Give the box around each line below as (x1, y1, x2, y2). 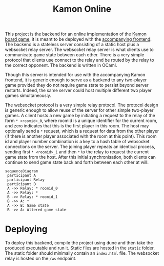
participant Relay (7, 177, 45, 182)
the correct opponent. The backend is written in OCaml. (5, 62, 117, 68)
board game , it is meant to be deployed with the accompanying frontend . (5, 36, 152, 42)
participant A (7, 173, 36, 178)
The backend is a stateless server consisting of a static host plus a (5, 42, 139, 48)
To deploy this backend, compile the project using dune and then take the (5, 240, 153, 246)
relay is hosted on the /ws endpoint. (5, 256, 77, 262)
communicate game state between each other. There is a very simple (5, 52, 144, 58)
